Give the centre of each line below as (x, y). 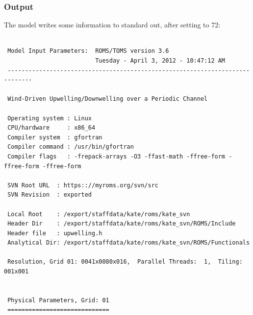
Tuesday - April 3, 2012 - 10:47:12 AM (160, 61)
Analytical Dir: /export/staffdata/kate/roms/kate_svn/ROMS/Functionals (129, 243)
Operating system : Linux (50, 118)
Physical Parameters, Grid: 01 (58, 300)
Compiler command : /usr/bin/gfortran (71, 147)
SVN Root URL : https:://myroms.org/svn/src (83, 185)
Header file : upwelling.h (55, 233)
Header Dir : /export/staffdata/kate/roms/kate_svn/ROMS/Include (122, 224)
